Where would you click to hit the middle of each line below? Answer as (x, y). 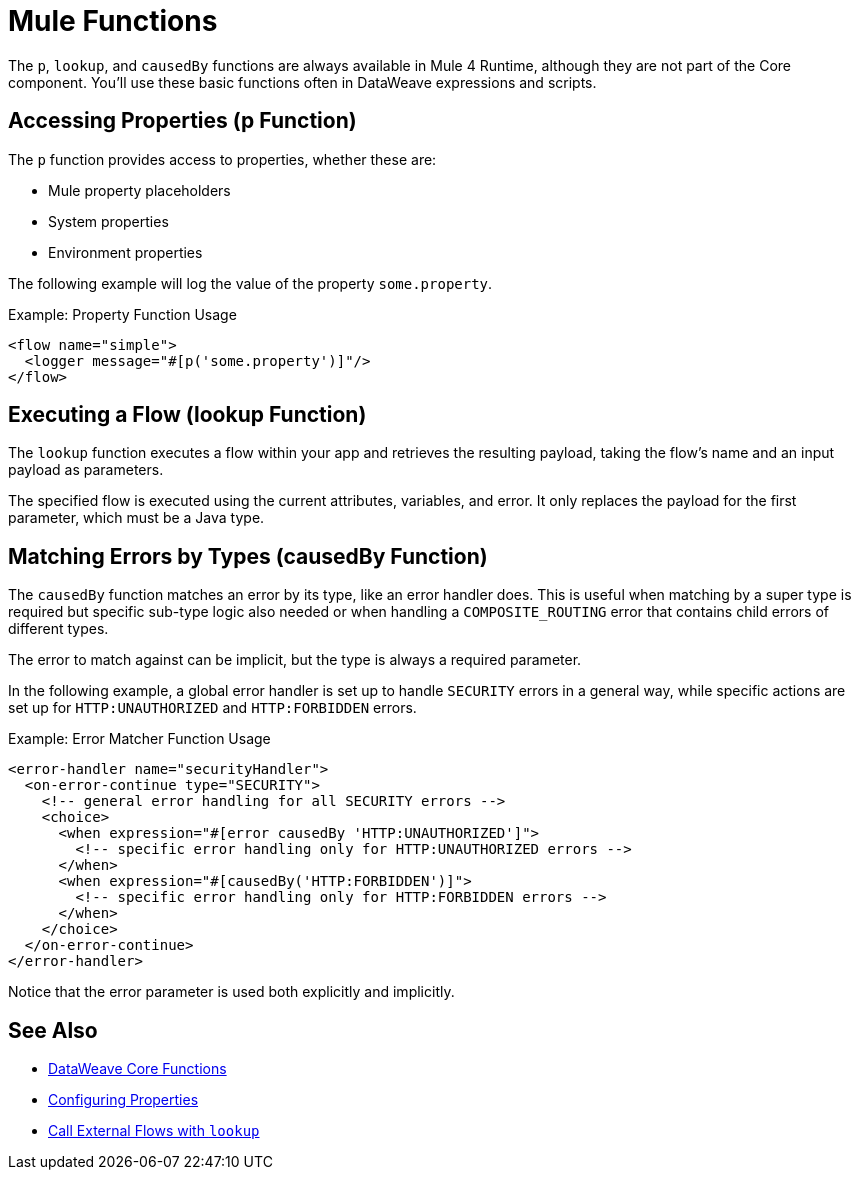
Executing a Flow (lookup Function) (187, 415)
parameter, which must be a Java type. (136, 518)
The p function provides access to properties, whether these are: (222, 159)
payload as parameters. (86, 470)
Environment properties (125, 252)
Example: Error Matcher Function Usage (139, 739)
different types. (58, 629)
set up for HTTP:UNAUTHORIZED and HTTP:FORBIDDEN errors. (212, 708)
